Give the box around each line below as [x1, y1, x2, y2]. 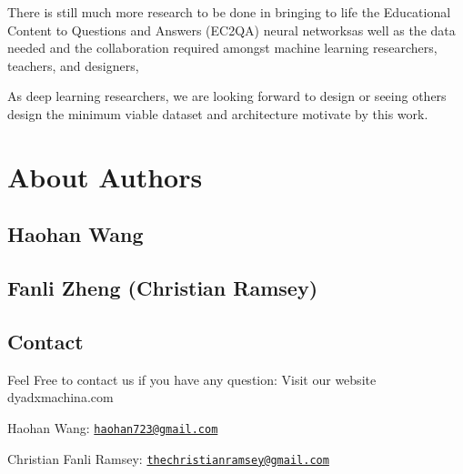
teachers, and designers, [7, 55, 139, 75]
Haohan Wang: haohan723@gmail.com [7, 418, 218, 437]
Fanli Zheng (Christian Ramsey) [7, 274, 318, 302]
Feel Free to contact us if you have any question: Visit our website [7, 369, 377, 388]
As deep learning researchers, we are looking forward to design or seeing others [7, 86, 447, 106]
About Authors [7, 157, 203, 195]
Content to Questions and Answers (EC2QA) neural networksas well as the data [7, 20, 456, 39]
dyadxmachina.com [7, 388, 114, 407]
